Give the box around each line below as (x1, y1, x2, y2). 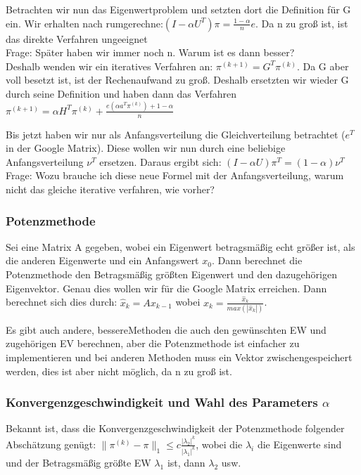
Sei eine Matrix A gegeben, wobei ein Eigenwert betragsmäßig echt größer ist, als (6, 239, 355, 254)
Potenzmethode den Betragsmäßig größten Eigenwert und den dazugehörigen (6, 267, 337, 282)
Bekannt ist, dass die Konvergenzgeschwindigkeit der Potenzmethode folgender (6, 421, 345, 436)
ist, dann (167, 455, 205, 469)
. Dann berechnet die (211, 253, 303, 268)
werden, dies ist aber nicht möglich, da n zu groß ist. (6, 363, 232, 378)
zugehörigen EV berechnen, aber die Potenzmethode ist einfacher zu (6, 336, 300, 351)
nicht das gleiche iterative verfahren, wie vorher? (6, 182, 215, 197)
